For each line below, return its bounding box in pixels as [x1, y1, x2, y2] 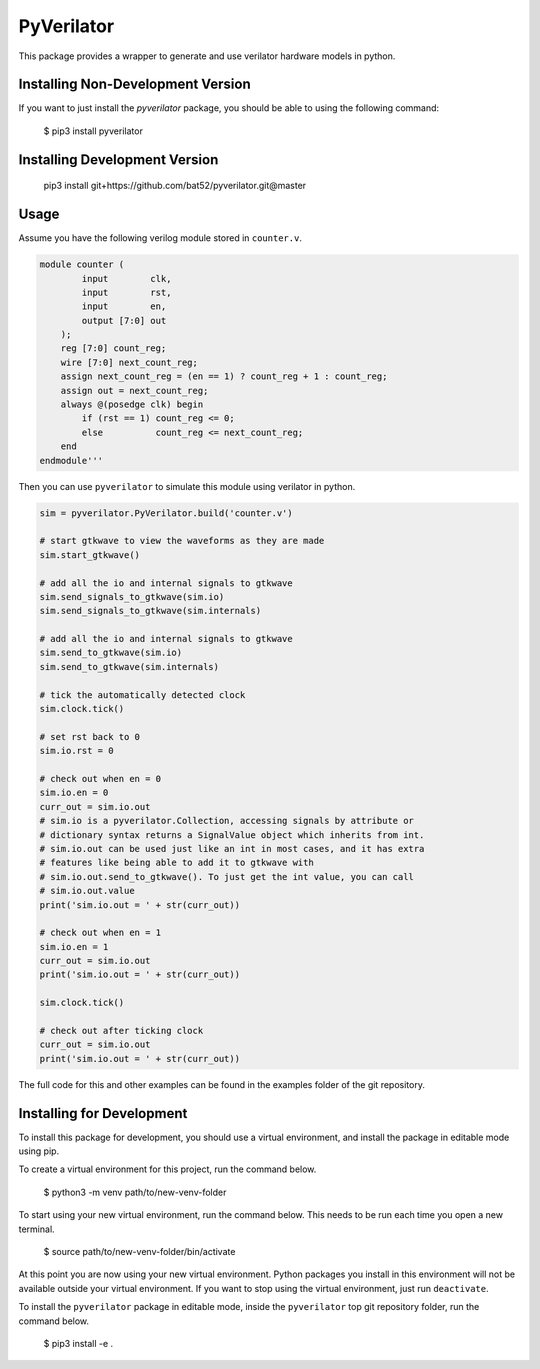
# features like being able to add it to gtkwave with [39, 857, 314, 869]
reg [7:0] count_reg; [60, 343, 167, 354]
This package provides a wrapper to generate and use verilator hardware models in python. [18, 50, 396, 62]
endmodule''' [39, 455, 104, 466]
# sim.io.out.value [39, 885, 135, 897]
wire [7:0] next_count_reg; [60, 356, 199, 368]
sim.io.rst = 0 [39, 745, 114, 757]
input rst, [81, 286, 172, 298]
